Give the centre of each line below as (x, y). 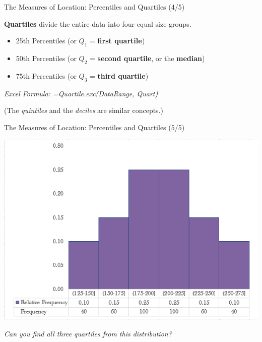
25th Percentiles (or (46, 41)
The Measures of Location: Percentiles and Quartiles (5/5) (94, 127)
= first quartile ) (117, 41)
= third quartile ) (119, 75)
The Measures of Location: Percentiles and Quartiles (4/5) (94, 7)
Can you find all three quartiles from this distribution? (88, 334)
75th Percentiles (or (46, 75)
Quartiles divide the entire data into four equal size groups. (98, 23)
